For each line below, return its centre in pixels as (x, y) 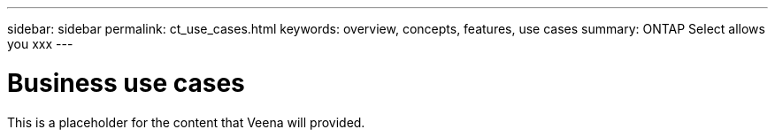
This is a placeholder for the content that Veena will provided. (186, 122)
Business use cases (126, 83)
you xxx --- (40, 44)
